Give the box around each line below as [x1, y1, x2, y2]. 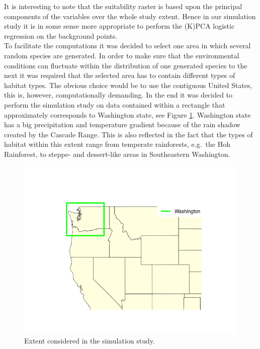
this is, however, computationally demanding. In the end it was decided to [4, 90, 233, 100]
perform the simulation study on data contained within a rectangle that [4, 99, 225, 110]
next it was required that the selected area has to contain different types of [4, 70, 235, 80]
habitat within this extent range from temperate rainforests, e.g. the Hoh [4, 139, 231, 149]
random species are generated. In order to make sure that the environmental [4, 50, 239, 60]
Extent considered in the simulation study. [24, 335, 155, 346]
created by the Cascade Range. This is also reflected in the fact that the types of [4, 129, 253, 139]
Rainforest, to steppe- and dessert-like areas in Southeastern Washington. [4, 148, 230, 159]
